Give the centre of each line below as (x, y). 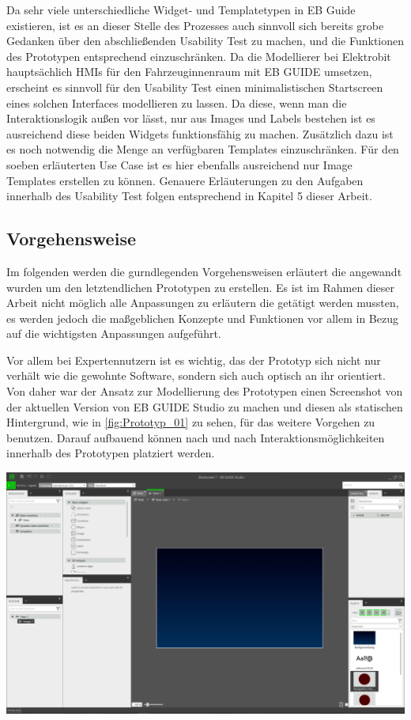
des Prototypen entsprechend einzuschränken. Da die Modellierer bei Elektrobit (199, 56)
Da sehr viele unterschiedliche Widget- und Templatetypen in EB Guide (181, 9)
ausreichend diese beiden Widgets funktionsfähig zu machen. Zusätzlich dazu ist (200, 133)
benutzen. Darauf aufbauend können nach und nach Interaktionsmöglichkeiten (196, 437)
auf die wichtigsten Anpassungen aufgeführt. (114, 333)
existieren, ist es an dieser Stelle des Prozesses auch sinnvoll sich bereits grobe (195, 25)
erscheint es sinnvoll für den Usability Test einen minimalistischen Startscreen (195, 87)
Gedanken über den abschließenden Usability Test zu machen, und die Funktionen (205, 41)
